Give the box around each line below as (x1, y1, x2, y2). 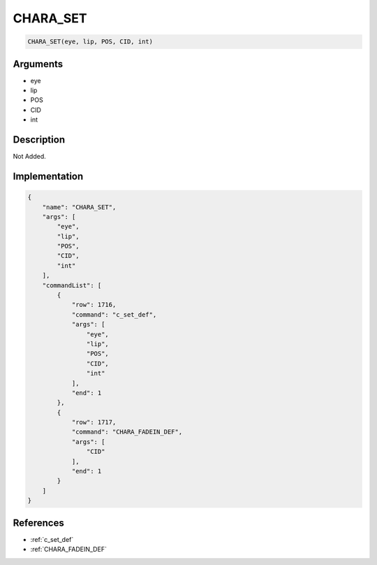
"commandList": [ (42, 281, 102, 289)
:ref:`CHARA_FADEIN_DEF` (30, 545, 108, 554)
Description (13, 134, 66, 146)
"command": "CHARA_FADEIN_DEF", (71, 428, 183, 436)
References (13, 517, 64, 529)
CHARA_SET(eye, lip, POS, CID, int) (27, 38, 154, 45)
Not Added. (13, 152, 47, 161)
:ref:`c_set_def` (30, 535, 74, 543)
